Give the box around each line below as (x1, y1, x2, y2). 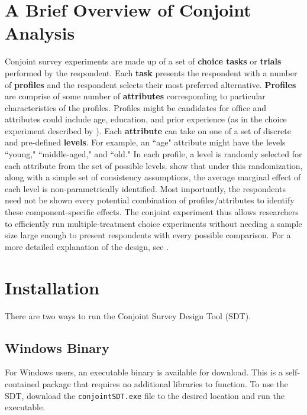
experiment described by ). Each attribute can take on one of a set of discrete (5, 124, 291, 137)
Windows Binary (5, 338, 109, 356)
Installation (5, 275, 99, 299)
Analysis (5, 21, 75, 45)
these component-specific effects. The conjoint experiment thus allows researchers (5, 206, 299, 218)
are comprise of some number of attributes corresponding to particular (5, 90, 266, 102)
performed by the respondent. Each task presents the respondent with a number (5, 66, 298, 79)
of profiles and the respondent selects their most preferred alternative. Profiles (5, 78, 296, 90)
